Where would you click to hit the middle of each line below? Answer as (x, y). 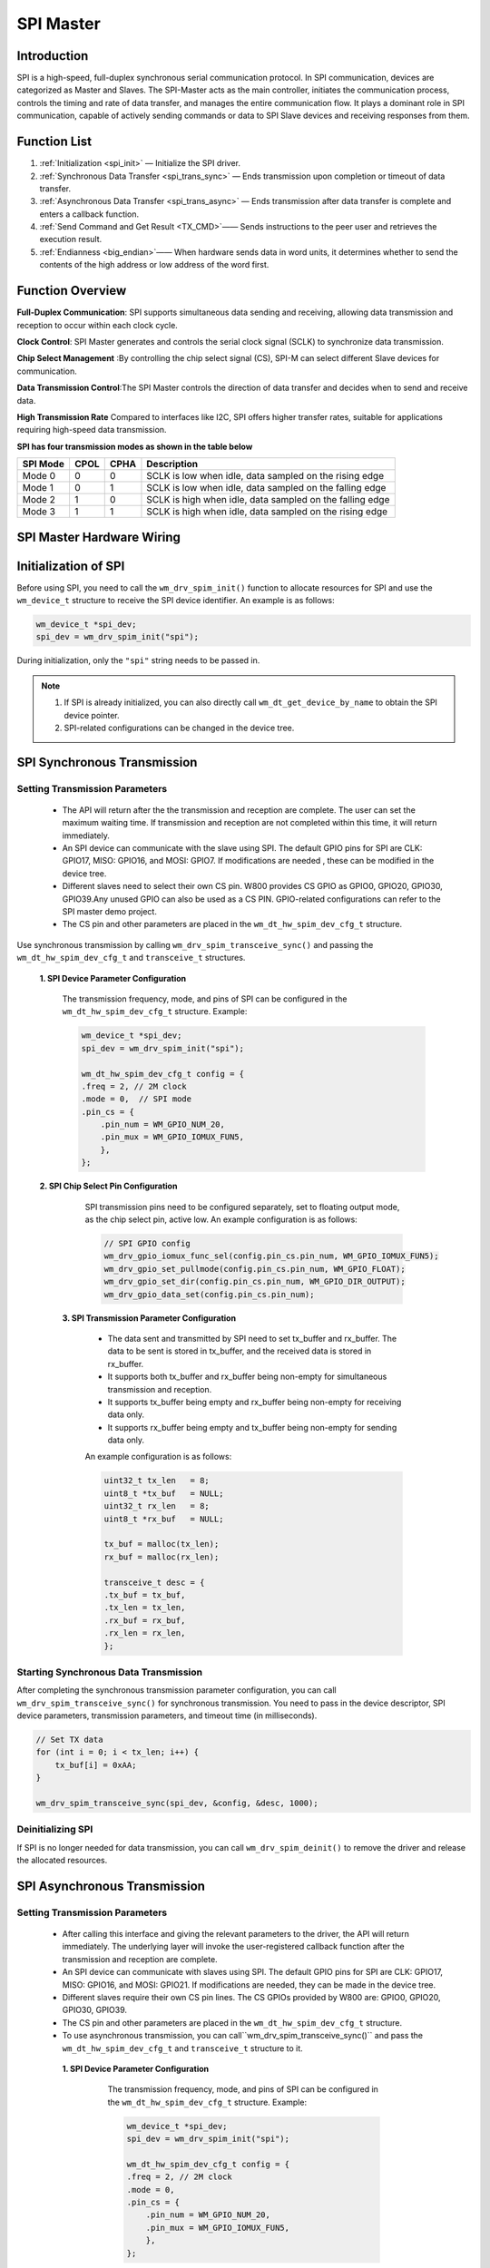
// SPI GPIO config (147, 1243)
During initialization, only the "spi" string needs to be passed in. (138, 660)
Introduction (53, 56)
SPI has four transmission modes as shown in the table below (135, 446)
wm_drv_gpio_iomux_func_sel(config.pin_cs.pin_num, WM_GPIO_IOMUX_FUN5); (271, 1256)
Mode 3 (39, 512)
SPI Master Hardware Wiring (99, 537)
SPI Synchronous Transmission (107, 762)
